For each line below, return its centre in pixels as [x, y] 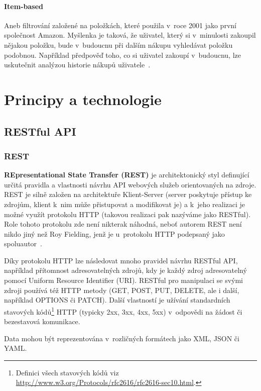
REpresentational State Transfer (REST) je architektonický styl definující [127, 175]
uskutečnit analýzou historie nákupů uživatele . [77, 65]
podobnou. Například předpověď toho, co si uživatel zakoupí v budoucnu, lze [122, 55]
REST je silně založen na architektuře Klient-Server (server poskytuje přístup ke [128, 194]
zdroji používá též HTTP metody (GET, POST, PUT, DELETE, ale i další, [122, 290]
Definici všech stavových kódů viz [67, 372]
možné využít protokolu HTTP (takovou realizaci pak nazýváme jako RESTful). [127, 214]
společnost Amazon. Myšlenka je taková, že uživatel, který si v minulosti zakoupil [130, 35]
